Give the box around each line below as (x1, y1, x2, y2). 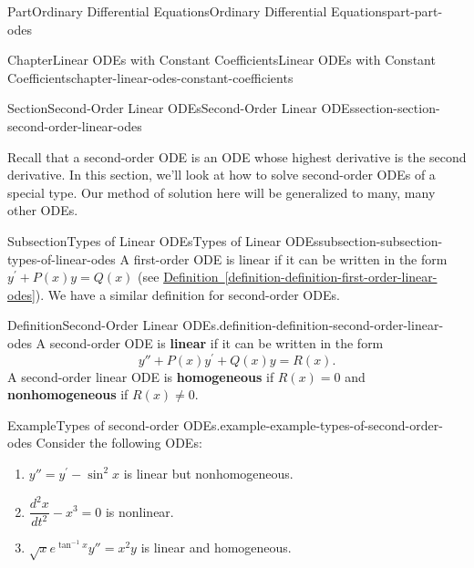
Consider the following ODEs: (36, 433, 202, 452)
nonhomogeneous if (7, 385, 129, 404)
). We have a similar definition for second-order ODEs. (35, 284, 340, 304)
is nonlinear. (105, 501, 174, 521)
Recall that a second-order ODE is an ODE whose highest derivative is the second (7, 147, 467, 166)
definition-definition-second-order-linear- (219, 315, 444, 335)
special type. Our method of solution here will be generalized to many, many (7, 182, 436, 201)
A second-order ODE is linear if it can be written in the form (36, 333, 384, 352)
